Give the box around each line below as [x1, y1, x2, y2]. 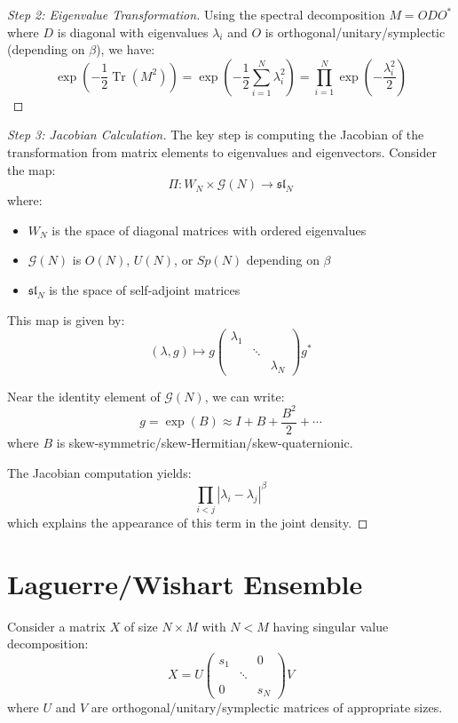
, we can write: [204, 386, 285, 405]
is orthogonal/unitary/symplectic [265, 22, 446, 41]
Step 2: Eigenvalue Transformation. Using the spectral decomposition [7, 5, 385, 23]
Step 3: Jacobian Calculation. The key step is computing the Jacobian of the [7, 125, 424, 144]
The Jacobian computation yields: [7, 463, 192, 481]
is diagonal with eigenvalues [57, 22, 209, 41]
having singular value [272, 616, 389, 635]
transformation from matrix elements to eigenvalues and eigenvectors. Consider [7, 142, 437, 161]
